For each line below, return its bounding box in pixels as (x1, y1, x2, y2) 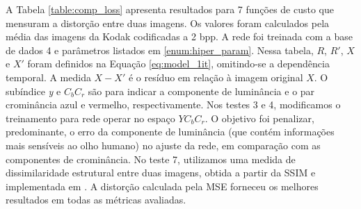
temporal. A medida (6, 69, 91, 84)
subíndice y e (6, 83, 61, 98)
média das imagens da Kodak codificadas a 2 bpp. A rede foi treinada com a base (6, 29, 353, 44)
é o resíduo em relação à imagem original (128, 69, 303, 84)
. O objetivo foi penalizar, (204, 110, 314, 125)
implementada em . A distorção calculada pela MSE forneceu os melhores (6, 178, 319, 193)
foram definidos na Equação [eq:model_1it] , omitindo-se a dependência (27, 56, 330, 71)
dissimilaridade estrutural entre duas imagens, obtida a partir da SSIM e (6, 165, 316, 180)
